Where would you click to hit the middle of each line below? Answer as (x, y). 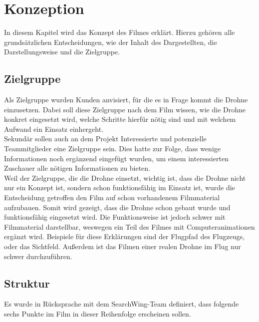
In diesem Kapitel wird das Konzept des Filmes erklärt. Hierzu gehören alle (120, 32)
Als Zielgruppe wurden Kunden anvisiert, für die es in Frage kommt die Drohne (126, 100)
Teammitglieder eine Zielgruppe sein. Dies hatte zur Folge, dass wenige (112, 149)
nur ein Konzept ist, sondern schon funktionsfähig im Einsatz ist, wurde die (120, 187)
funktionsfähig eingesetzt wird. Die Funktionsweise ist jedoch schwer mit (115, 217)
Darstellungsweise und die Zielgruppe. (62, 52)
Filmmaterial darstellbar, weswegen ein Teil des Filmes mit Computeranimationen (129, 226)
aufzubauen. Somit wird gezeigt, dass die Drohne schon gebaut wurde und (117, 207)
